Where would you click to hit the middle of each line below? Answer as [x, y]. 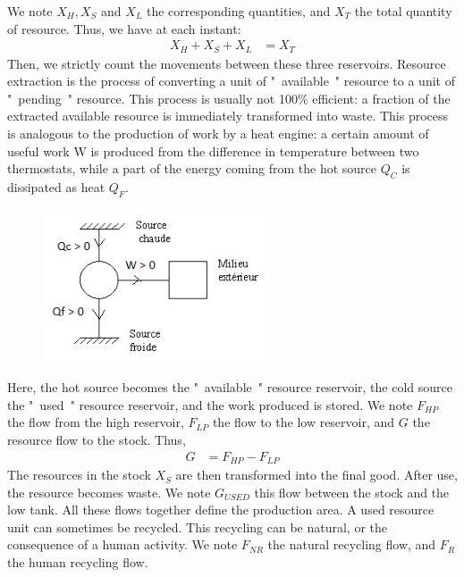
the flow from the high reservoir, [96, 422]
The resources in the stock [79, 475]
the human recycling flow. [78, 562]
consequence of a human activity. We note [122, 544]
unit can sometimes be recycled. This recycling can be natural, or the [198, 527]
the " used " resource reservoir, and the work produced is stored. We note [210, 404]
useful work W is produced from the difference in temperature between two [213, 151]
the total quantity [403, 11]
